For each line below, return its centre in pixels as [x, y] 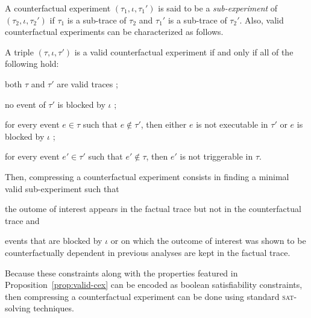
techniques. [54, 308]
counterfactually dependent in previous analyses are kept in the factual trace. [148, 252]
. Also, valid [262, 20]
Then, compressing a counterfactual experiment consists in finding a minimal [147, 176]
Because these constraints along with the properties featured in [121, 273]
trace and [22, 220]
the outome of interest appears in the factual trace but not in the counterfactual [153, 209]
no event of [25, 104]
